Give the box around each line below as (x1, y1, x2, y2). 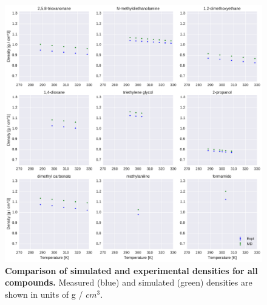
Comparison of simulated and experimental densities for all (5, 264, 258, 277)
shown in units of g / (5, 287, 83, 300)
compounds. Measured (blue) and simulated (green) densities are (5, 276, 252, 289)
